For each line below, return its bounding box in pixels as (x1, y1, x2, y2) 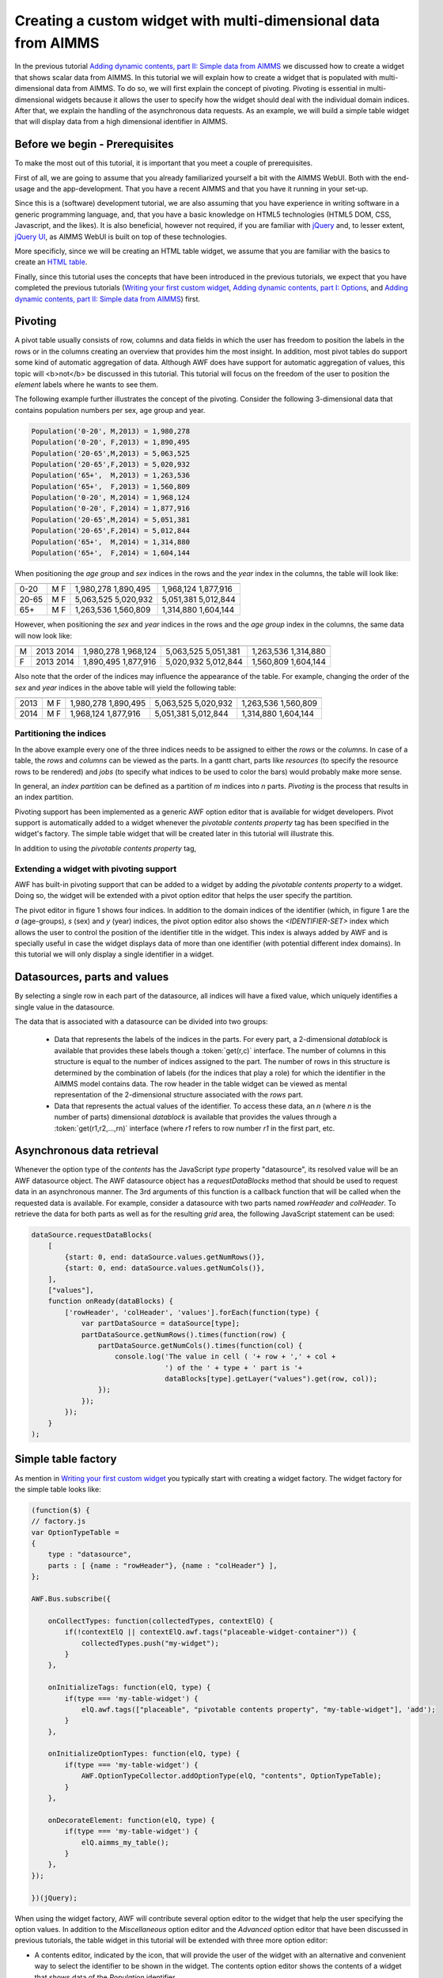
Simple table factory (14, 1453, 117, 1466)
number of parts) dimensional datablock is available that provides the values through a (54, 1112, 337, 1122)
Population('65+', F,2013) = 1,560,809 (31, 482, 190, 491)
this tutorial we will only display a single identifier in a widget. (14, 949, 214, 959)
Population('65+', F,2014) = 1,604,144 (31, 548, 190, 558)
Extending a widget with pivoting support (14, 863, 177, 874)
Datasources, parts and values (14, 970, 169, 984)
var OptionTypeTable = (31, 1528, 119, 1537)
